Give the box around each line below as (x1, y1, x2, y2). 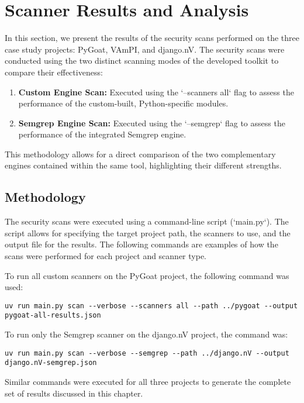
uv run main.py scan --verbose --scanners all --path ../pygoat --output (5, 301, 298, 310)
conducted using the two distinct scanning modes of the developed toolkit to (5, 54, 279, 67)
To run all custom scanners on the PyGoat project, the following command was (5, 269, 289, 281)
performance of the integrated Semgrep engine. (18, 128, 186, 140)
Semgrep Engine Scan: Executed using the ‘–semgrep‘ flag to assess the (18, 116, 285, 129)
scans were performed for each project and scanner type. (5, 250, 207, 262)
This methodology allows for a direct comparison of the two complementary (5, 147, 276, 160)
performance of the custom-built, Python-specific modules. (18, 97, 229, 109)
